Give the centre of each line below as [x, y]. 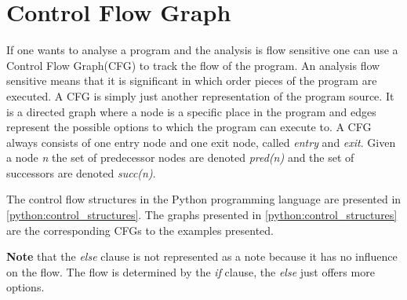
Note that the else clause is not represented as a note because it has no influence [202, 256]
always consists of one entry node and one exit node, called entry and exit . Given [201, 142]
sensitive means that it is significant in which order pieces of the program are [192, 80]
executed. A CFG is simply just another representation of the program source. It [200, 95]
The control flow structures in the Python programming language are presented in [204, 199]
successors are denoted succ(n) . [81, 172]
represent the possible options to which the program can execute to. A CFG [189, 127]
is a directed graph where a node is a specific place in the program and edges [191, 111]
